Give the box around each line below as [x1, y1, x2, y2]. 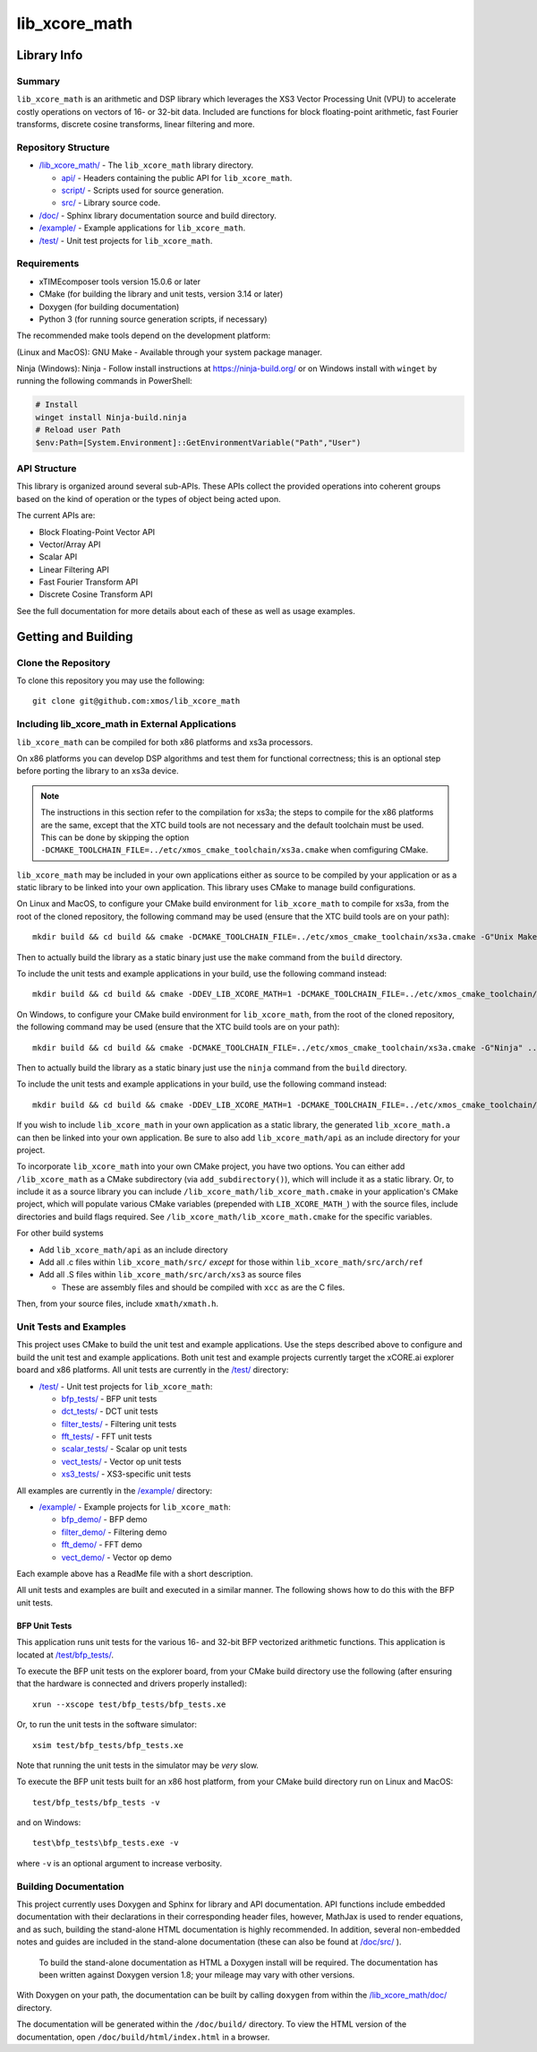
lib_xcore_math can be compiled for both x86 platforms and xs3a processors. [16, 736, 313, 748]
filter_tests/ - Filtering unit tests [61, 1418, 177, 1429]
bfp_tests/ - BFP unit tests [61, 1393, 158, 1404]
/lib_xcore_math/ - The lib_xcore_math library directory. [38, 160, 254, 170]
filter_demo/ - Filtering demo [61, 1527, 167, 1537]
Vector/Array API [38, 539, 101, 550]
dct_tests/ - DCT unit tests [61, 1406, 158, 1416]
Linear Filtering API [38, 564, 109, 575]
